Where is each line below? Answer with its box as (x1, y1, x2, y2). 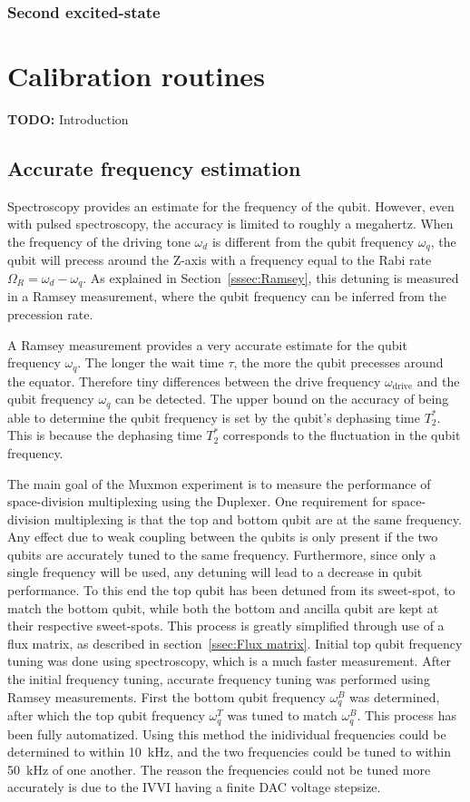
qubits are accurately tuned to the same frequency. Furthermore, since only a (7, 544, 436, 563)
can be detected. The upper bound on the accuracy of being (114, 389, 449, 408)
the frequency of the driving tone (7, 231, 191, 250)
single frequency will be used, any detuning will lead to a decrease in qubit (7, 562, 423, 582)
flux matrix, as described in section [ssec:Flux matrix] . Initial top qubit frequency (7, 633, 463, 652)
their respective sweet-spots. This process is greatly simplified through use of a (7, 616, 445, 635)
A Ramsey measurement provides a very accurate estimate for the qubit (7, 335, 407, 354)
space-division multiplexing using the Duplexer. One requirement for (7, 492, 388, 511)
